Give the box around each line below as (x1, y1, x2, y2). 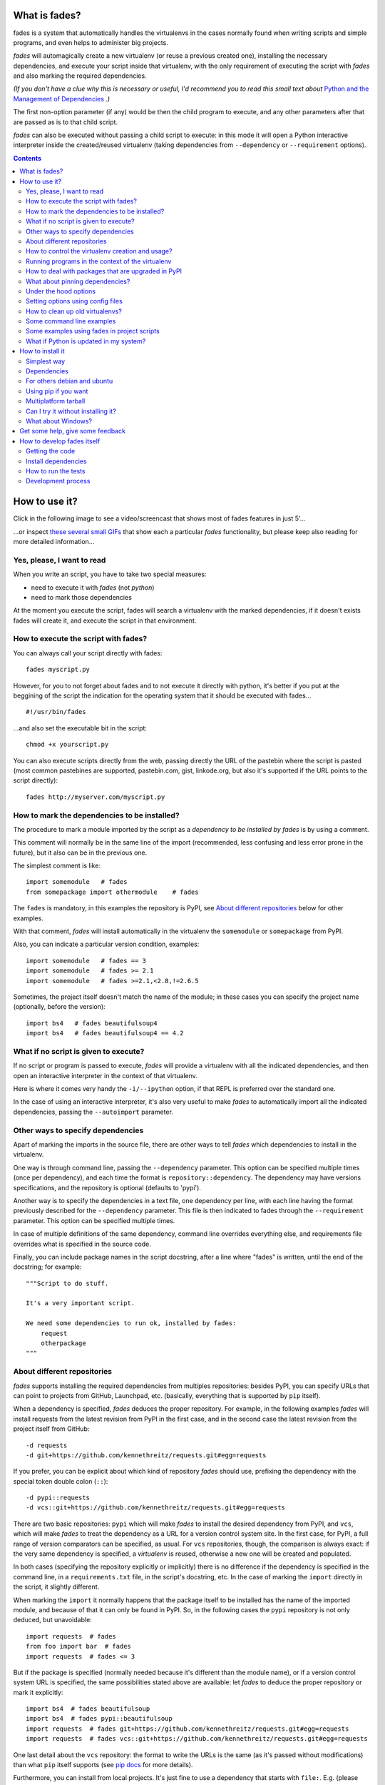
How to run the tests (26, 466, 86, 475)
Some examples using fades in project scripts (26, 327, 160, 336)
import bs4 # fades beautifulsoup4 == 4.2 (26, 1029, 185, 1037)
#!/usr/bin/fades (26, 708, 86, 716)
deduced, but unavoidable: (13, 1616, 92, 1624)
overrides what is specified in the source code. (13, 1240, 151, 1248)
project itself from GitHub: (13, 1424, 90, 1433)
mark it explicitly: (13, 1688, 63, 1696)
